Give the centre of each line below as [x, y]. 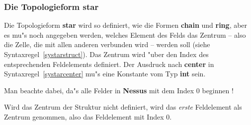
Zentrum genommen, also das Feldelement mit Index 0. [88, 116]
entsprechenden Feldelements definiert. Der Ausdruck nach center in [109, 64]
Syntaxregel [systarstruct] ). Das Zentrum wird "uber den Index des [106, 54]
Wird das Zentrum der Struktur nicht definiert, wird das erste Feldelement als [123, 107]
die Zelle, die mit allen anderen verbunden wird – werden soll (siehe [107, 44]
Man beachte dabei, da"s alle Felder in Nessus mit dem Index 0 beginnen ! [119, 90]
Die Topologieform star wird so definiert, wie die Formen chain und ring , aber [126, 25]
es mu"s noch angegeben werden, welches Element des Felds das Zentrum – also [125, 34]
